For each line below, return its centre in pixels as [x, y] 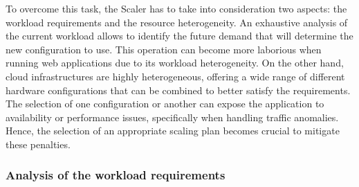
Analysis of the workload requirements [116, 175]
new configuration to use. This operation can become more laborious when [164, 49]
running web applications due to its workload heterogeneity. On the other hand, [175, 63]
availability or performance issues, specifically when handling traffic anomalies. [172, 117]
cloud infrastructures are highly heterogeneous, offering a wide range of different [175, 76]
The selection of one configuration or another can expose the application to [165, 104]
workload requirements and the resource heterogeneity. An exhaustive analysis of [177, 22]
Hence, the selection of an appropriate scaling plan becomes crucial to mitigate [173, 131]
